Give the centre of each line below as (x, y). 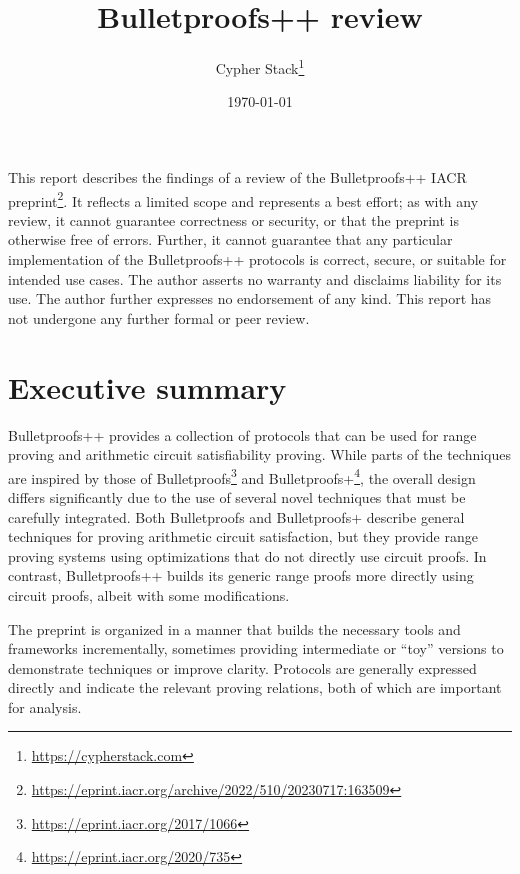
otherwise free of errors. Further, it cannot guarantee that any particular (230, 239)
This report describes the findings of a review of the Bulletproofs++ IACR (237, 176)
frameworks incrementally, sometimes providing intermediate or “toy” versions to (256, 648)
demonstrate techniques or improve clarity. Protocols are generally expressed (242, 667)
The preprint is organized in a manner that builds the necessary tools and (234, 628)
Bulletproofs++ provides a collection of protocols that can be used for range (242, 434)
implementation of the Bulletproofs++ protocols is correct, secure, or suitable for (257, 259)
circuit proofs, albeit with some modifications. (149, 594)
